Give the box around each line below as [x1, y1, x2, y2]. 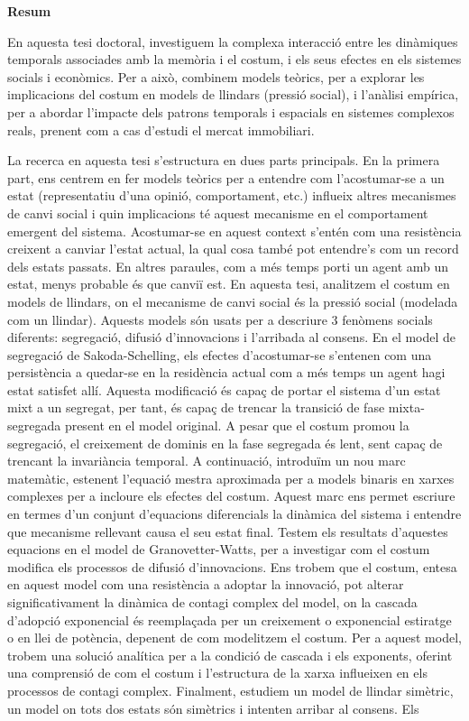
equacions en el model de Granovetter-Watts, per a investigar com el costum [7, 540, 430, 559]
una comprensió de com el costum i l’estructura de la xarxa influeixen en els [7, 663, 428, 682]
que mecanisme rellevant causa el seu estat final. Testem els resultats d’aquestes [7, 522, 448, 541]
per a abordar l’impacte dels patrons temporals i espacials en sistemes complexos [7, 102, 455, 121]
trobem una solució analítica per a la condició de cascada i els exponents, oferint [7, 645, 453, 664]
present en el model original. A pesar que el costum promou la [64, 416, 409, 435]
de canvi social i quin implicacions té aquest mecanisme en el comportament [7, 203, 428, 222]
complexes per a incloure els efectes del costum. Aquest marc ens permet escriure [7, 486, 455, 505]
